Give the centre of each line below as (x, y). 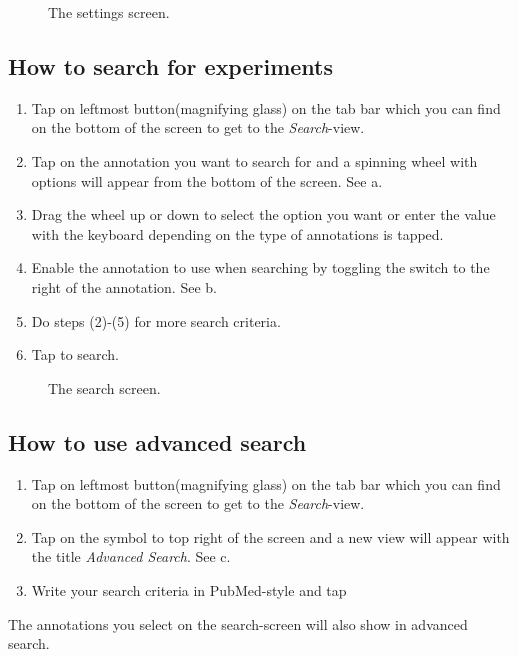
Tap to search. (75, 354)
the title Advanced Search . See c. (131, 556)
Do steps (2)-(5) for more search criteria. (156, 320)
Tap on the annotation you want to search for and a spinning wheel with (254, 160)
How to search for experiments (171, 65)
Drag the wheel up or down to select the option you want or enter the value (263, 214)
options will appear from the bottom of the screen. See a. (207, 180)
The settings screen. (109, 12)
